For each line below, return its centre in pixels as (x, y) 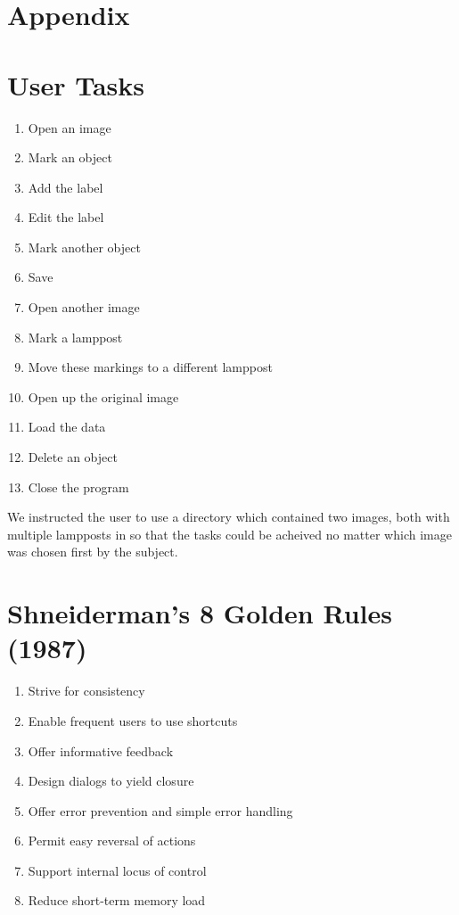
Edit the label (66, 217)
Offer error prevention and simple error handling (160, 810)
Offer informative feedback (101, 750)
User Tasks (76, 84)
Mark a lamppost (75, 337)
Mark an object (70, 157)
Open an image (70, 127)
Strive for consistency (86, 691)
